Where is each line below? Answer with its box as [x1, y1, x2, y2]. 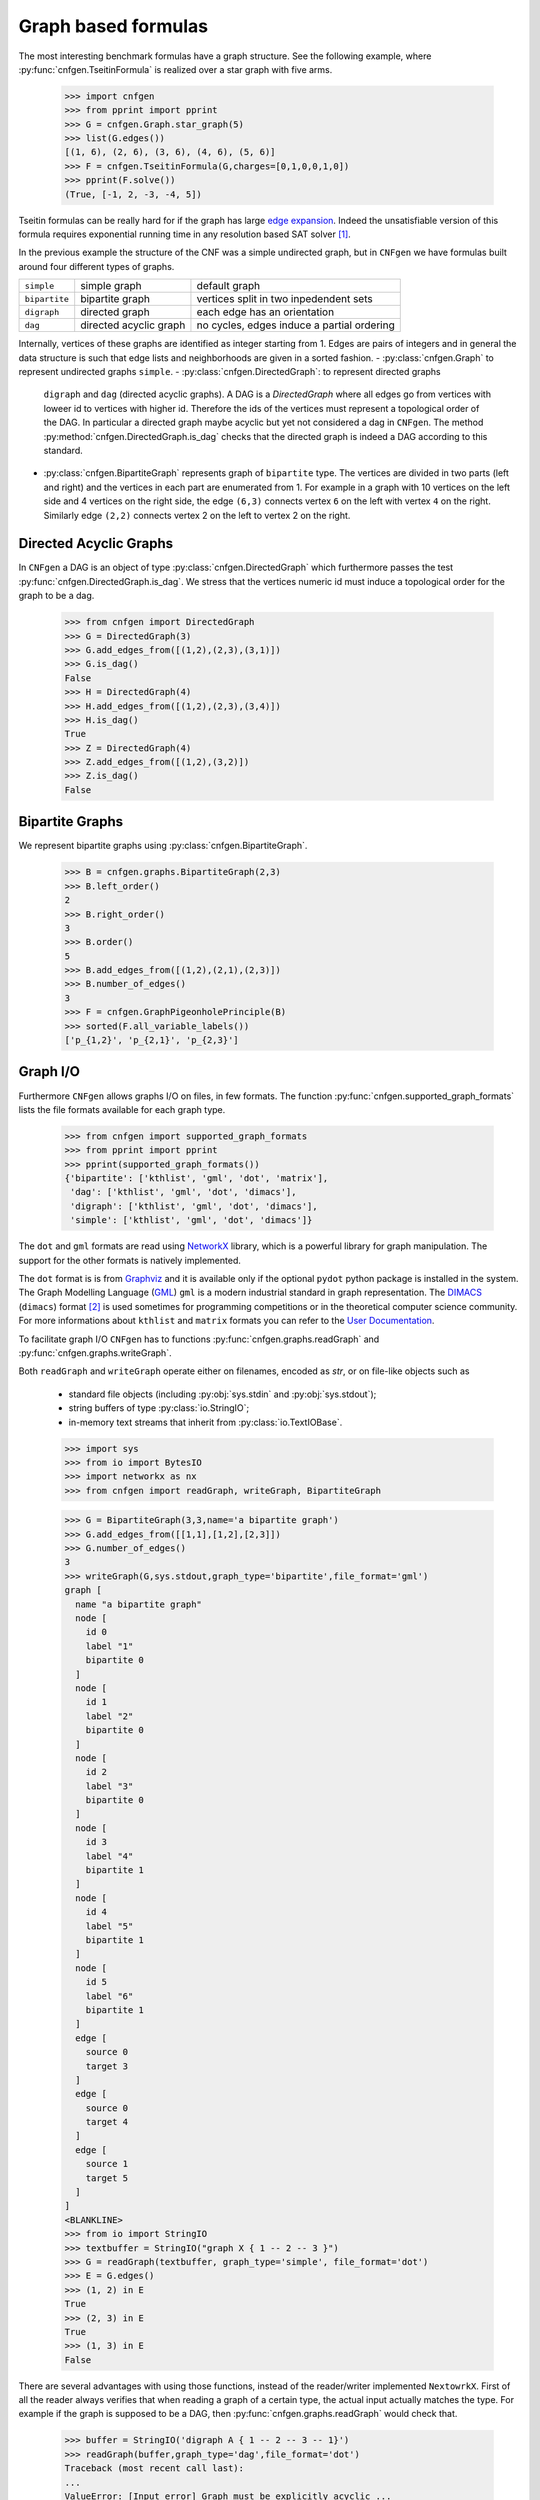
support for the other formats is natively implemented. [18, 1254, 242, 1266]
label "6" [85, 1990, 134, 2002]
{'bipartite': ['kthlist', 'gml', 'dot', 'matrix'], [64, 1173, 329, 1184]
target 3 [85, 2060, 129, 2072]
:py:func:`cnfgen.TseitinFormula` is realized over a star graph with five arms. [18, 63, 333, 75]
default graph [196, 279, 260, 293]
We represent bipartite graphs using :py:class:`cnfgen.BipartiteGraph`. [18, 840, 308, 852]
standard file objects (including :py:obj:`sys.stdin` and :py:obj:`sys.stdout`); [68, 1388, 377, 1400]
